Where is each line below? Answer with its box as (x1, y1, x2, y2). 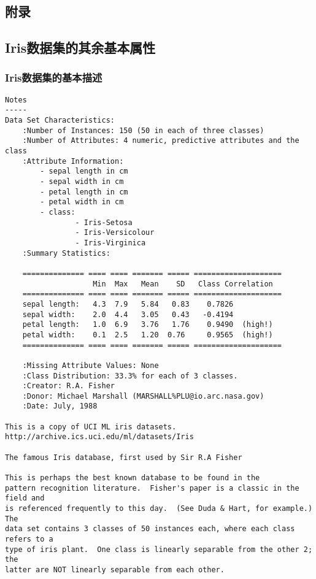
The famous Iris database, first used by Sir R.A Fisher (5, 453, 242, 462)
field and (5, 494, 45, 503)
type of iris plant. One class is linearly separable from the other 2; (5, 545, 313, 554)
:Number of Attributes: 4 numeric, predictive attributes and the (22, 136, 299, 145)
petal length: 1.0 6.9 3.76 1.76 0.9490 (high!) (22, 320, 273, 329)
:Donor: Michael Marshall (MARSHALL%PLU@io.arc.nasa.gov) (22, 391, 264, 401)
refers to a (5, 535, 53, 543)
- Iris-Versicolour (75, 228, 155, 237)
